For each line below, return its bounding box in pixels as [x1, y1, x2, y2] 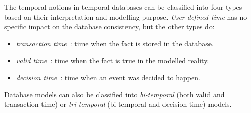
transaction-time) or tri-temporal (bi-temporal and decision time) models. [4, 99, 232, 109]
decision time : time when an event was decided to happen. [16, 72, 200, 82]
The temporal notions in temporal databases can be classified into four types [4, 2, 242, 12]
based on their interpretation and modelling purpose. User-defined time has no [4, 11, 247, 22]
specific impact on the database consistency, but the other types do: [4, 21, 215, 32]
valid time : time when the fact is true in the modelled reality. [16, 55, 210, 66]
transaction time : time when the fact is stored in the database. [16, 38, 214, 48]
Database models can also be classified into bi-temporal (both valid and [4, 89, 225, 99]
